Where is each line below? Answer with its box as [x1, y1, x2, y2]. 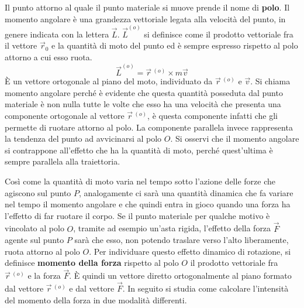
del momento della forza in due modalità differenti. [5, 293, 187, 306]
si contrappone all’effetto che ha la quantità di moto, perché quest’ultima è [5, 143, 273, 156]
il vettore [5, 39, 37, 52]
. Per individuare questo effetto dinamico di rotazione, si [89, 245, 291, 257]
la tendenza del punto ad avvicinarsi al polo [5, 132, 162, 145]
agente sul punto [5, 234, 64, 246]
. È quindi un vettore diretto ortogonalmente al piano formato [69, 269, 292, 282]
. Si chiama [250, 75, 291, 87]
